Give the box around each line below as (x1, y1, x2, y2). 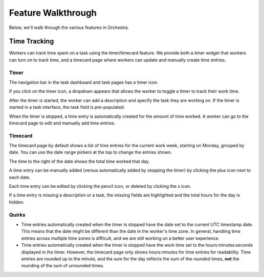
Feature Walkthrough (9, 7, 97, 18)
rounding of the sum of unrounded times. (21, 263, 105, 269)
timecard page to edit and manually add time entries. (9, 120, 116, 126)
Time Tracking (9, 37, 54, 46)
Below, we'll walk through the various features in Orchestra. (9, 25, 129, 30)
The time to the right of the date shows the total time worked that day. (9, 158, 150, 164)
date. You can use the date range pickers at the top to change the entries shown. (9, 150, 172, 155)
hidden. (9, 199, 24, 205)
